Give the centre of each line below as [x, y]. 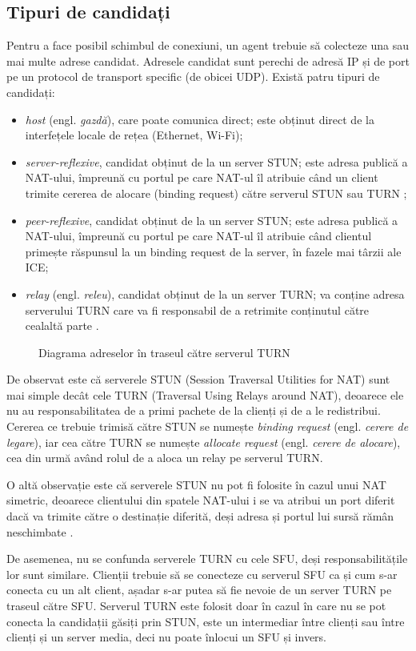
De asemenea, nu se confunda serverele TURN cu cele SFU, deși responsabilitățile [207, 559]
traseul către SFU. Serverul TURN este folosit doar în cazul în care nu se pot [196, 606]
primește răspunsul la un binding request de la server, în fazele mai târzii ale [213, 251]
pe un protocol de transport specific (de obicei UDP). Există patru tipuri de [193, 76]
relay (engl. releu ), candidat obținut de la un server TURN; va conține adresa [215, 293]
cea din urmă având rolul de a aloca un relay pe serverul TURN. [165, 458]
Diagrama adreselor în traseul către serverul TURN [164, 352]
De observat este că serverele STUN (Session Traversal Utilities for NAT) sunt [198, 379]
